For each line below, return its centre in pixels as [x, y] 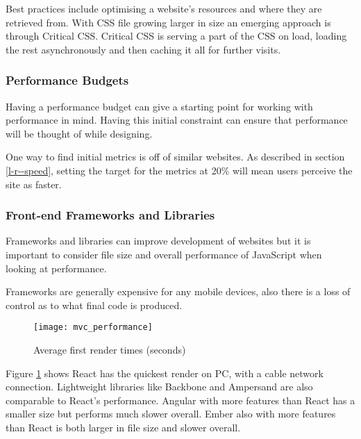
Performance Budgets [67, 80]
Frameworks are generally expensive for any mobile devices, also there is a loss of [178, 291]
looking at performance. [56, 268]
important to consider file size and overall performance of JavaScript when [164, 254]
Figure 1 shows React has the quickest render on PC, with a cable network [165, 373]
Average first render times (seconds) [110, 349]
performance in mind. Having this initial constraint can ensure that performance [177, 120]
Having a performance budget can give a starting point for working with [159, 106]
